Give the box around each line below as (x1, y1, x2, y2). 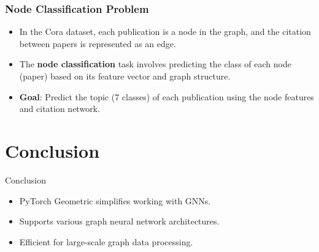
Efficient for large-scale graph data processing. (19, 235, 193, 248)
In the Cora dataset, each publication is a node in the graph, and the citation (19, 25, 311, 38)
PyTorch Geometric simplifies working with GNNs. (19, 194, 211, 207)
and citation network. (19, 102, 100, 115)
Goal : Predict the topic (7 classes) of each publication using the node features (19, 90, 314, 103)
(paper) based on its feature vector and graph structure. (19, 70, 231, 82)
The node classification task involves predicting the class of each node (19, 57, 291, 70)
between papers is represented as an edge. (19, 37, 176, 50)
